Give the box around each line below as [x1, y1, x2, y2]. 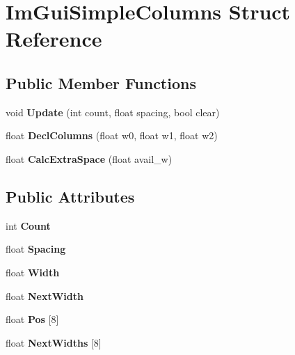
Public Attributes [6, 185, 135, 207]
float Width [6, 265, 60, 279]
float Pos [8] [6, 312, 59, 326]
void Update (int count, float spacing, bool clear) [6, 104, 220, 119]
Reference [6, 24, 102, 53]
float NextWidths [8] [6, 335, 102, 349]
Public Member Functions [6, 72, 196, 93]
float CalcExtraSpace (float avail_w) [6, 151, 173, 166]
